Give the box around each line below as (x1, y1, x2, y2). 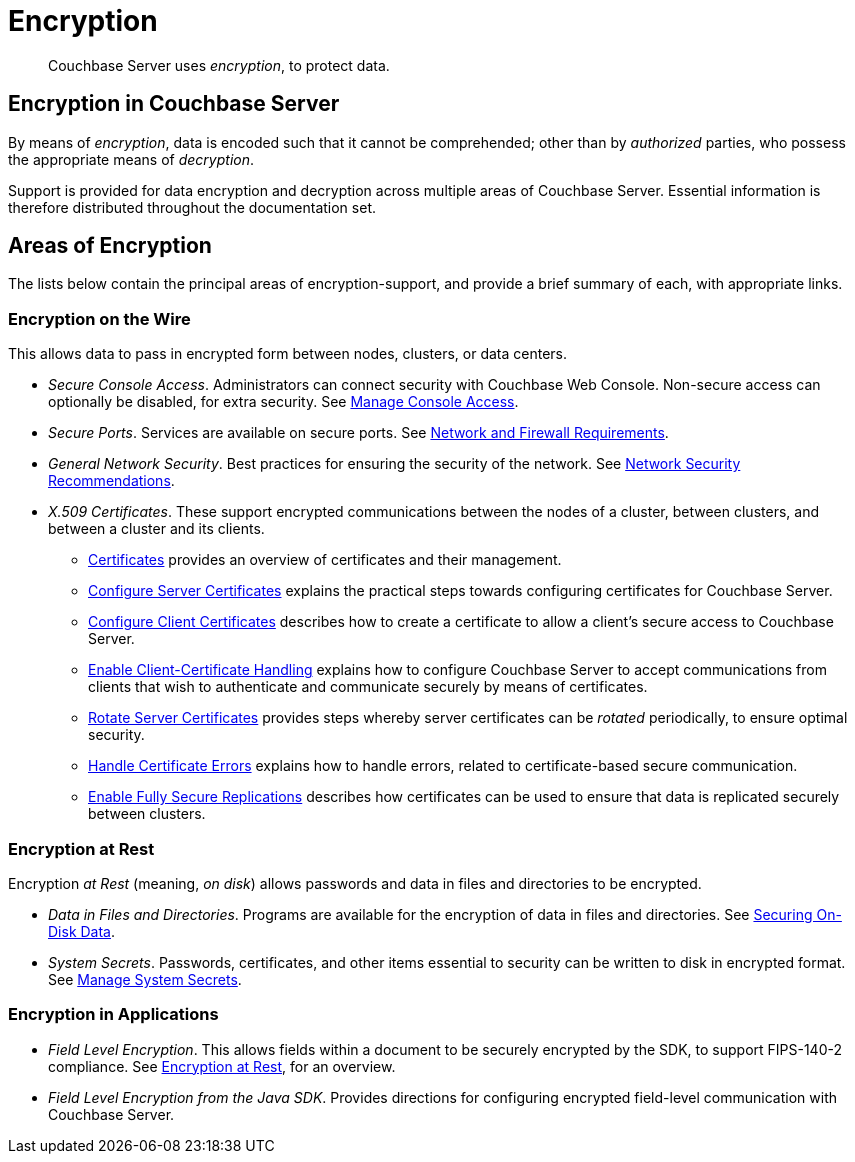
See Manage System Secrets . (48, 970, 242, 988)
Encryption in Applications (8, 1004, 219, 1025)
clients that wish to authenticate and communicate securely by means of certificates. (88, 678, 648, 696)
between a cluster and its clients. (48, 520, 265, 538)
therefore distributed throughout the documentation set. (8, 198, 376, 216)
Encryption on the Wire (8, 308, 191, 329)
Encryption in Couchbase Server (8, 91, 340, 117)
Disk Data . (48, 922, 116, 940)
